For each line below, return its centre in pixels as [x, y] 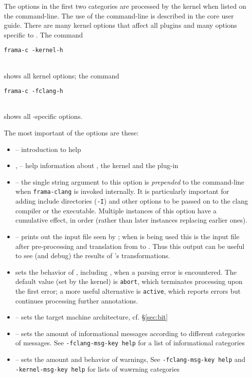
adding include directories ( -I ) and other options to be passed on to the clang [132, 201]
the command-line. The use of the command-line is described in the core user [119, 15]
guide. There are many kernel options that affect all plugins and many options [121, 25]
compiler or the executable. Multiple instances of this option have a [116, 210]
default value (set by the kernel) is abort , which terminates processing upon [129, 281]
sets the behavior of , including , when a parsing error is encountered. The [126, 272]
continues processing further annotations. [77, 300]
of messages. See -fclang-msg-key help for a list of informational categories [130, 343]
